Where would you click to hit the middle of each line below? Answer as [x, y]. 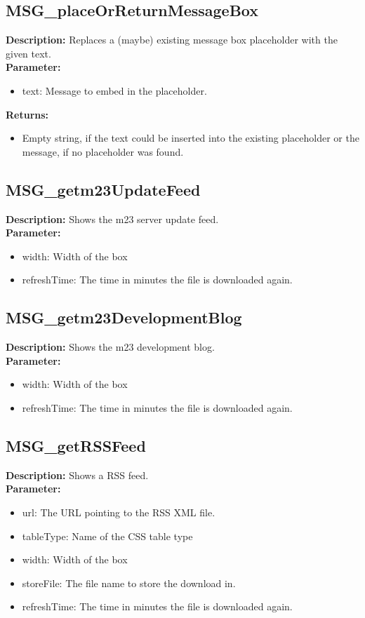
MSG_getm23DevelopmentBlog [124, 317]
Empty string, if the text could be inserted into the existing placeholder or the [191, 138]
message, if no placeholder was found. [103, 151]
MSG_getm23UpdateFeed [103, 189]
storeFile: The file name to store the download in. [129, 583]
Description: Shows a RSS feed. [77, 475]
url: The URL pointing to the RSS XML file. [119, 512]
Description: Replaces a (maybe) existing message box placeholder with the [172, 40]
